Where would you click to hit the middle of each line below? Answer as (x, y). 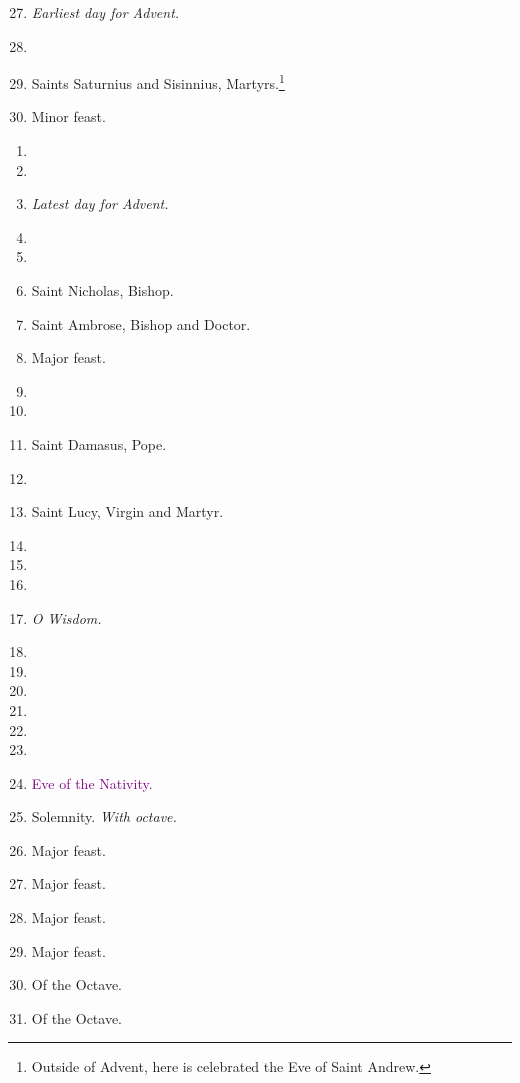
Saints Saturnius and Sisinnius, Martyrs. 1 (158, 81)
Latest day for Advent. (100, 203)
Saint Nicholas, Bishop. (102, 290)
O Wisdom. (66, 617)
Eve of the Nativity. (92, 782)
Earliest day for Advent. (105, 12)
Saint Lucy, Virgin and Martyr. (127, 511)
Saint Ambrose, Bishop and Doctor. (141, 323)
